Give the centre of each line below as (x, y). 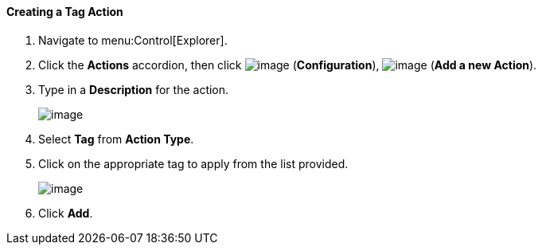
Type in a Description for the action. (134, 89)
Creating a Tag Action (65, 12)
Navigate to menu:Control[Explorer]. (133, 40)
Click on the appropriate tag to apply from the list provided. (193, 163)
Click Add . (66, 213)
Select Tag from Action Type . (116, 139)
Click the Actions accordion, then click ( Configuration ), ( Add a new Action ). (288, 65)
